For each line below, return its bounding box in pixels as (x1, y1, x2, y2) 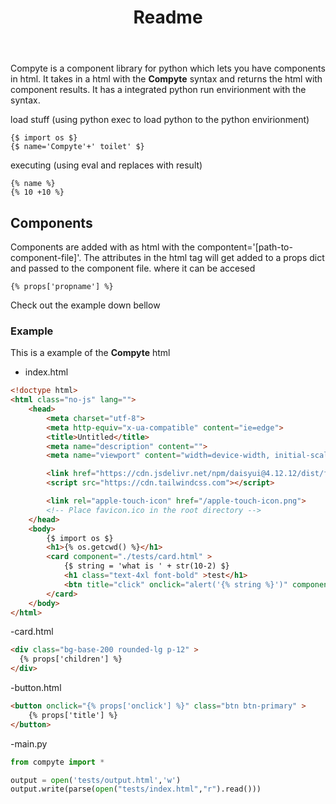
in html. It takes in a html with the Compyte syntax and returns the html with (10, 73, 323, 85)
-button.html (10, 682, 62, 694)
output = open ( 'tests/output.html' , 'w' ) (10, 775, 182, 785)
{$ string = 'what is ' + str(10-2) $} (63, 561, 230, 571)
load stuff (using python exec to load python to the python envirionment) (10, 114, 310, 126)
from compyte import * (10, 757, 105, 767)
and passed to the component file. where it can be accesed (10, 262, 256, 274)
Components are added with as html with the (10, 241, 195, 253)
